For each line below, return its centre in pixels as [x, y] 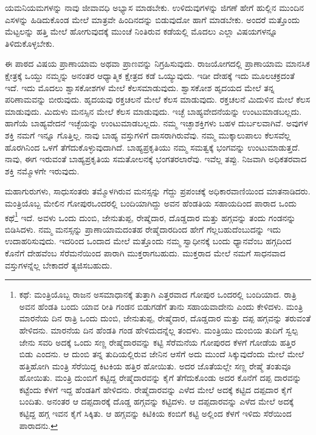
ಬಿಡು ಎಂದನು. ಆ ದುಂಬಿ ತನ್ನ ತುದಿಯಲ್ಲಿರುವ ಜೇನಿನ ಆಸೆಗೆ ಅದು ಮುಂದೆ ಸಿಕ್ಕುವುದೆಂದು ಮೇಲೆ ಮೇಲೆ [162, 354]
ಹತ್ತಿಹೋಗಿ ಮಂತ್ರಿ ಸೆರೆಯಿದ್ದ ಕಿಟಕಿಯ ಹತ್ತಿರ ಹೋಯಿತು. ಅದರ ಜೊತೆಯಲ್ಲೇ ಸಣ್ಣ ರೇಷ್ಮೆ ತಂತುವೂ [155, 365]
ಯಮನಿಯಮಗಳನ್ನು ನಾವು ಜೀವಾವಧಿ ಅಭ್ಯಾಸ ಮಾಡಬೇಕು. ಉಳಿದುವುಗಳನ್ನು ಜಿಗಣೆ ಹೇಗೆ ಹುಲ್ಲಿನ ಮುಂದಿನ [154, 7]
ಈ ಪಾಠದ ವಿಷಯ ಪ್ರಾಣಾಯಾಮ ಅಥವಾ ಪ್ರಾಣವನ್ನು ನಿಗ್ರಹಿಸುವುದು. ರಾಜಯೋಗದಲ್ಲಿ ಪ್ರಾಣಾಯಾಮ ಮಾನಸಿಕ [157, 63]
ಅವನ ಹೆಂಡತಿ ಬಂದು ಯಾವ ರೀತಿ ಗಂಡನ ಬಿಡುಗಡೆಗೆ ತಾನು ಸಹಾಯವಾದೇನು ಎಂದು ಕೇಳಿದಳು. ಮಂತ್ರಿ [161, 306]
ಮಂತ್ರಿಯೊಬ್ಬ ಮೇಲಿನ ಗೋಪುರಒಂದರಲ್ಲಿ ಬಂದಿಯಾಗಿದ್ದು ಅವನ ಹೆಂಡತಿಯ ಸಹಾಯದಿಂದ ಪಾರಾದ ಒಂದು [151, 203]
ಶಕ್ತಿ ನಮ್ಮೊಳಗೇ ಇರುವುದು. [42, 170]
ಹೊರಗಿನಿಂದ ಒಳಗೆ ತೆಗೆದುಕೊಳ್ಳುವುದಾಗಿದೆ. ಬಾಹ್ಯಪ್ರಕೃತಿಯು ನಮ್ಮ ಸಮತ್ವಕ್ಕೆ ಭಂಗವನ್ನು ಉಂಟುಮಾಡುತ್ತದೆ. [153, 147]
